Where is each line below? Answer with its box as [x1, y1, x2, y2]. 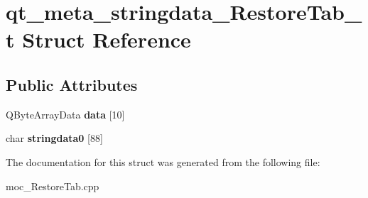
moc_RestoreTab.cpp [6, 178, 99, 193]
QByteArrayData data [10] [6, 106, 125, 121]
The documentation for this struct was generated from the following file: [6, 154, 320, 169]
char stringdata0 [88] [6, 131, 103, 145]
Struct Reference [22, 25, 191, 54]
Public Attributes [6, 73, 138, 95]
